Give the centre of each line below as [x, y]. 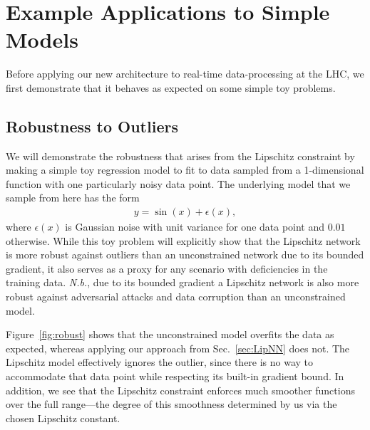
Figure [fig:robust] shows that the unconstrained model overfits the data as [170, 334]
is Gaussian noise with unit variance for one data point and [195, 227]
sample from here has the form [73, 198]
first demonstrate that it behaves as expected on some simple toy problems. [171, 87]
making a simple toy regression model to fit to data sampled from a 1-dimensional [185, 170]
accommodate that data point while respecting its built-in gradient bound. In [175, 376]
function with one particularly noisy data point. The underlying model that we [178, 183]
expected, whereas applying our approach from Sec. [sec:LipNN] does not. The [178, 348]
